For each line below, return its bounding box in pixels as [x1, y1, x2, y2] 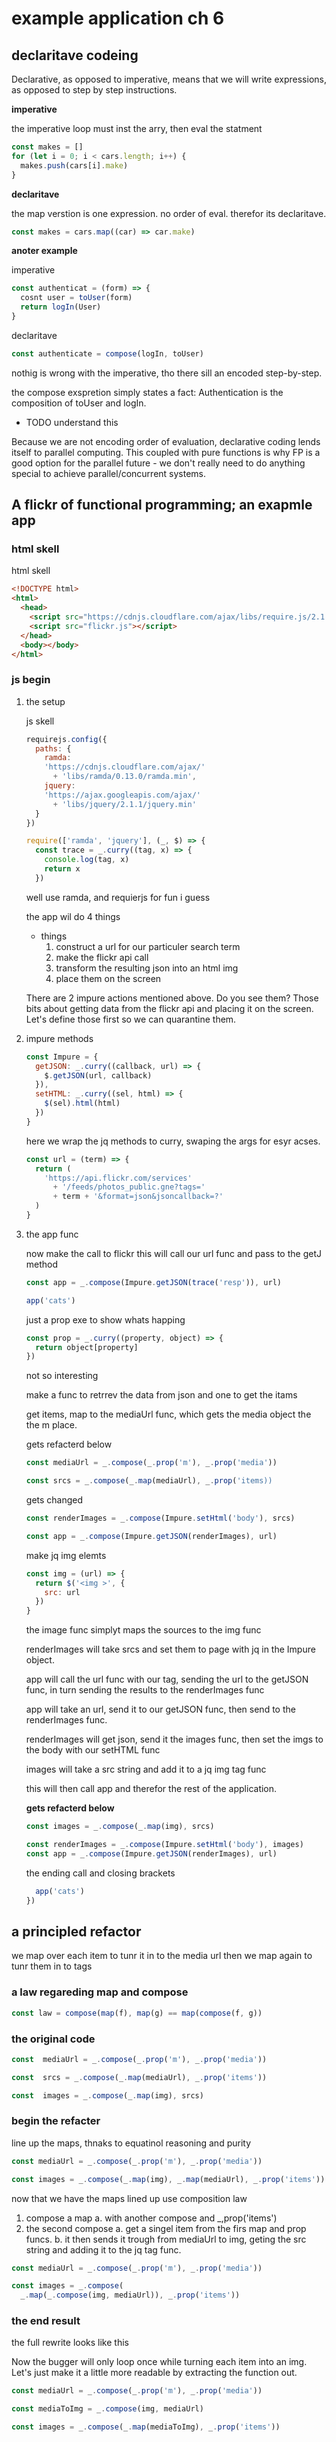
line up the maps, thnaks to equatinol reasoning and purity [11, 2137, 252, 2149]
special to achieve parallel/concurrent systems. [11, 467, 207, 479]
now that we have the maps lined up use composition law [11, 2192, 248, 2204]
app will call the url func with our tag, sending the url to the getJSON [25, 1673, 309, 1686]
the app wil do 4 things [25, 910, 121, 922]
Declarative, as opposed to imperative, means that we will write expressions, [11, 73, 327, 85]
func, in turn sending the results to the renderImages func [25, 1684, 265, 1696]
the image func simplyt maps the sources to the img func [25, 1624, 262, 1636]
